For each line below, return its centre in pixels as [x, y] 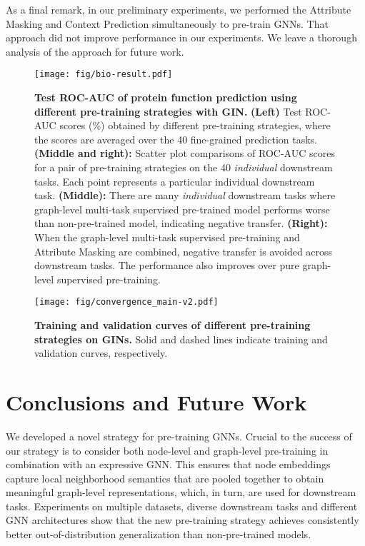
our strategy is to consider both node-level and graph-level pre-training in [167, 450]
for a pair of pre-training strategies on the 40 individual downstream [184, 167]
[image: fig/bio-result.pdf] [104, 75]
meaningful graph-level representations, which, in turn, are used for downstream [181, 492]
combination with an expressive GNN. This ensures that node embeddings [168, 464]
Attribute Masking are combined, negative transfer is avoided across [184, 251]
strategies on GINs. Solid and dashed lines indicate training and [181, 339]
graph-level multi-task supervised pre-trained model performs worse [182, 209]
